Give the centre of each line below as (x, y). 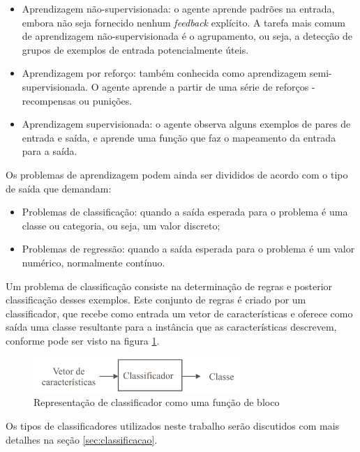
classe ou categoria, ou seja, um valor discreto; (121, 225)
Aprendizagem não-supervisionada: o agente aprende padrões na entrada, (178, 8)
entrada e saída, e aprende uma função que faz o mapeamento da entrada (179, 137)
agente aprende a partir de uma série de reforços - (209, 86)
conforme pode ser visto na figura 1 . (83, 340)
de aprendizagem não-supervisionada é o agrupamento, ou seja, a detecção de (187, 36)
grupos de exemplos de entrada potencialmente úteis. (135, 49)
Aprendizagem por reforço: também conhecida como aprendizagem (164, 73)
